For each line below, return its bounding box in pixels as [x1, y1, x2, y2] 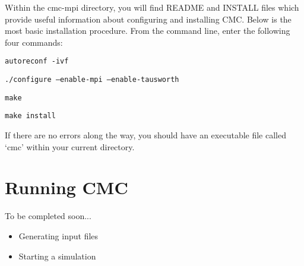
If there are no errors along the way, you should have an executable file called [5, 129, 286, 141]
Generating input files [18, 229, 99, 242]
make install [5, 112, 56, 121]
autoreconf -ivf [5, 57, 69, 66]
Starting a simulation [18, 249, 96, 262]
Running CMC [5, 175, 128, 199]
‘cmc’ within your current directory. [5, 140, 135, 153]
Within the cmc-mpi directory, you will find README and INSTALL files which [5, 1, 299, 13]
